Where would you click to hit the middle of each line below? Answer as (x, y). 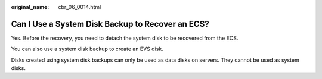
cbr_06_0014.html (80, 7)
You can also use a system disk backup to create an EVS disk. (87, 49)
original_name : (30, 7)
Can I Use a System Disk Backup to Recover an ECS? (110, 24)
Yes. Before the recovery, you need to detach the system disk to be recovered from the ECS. (125, 38)
